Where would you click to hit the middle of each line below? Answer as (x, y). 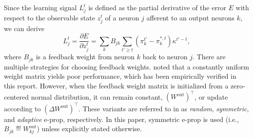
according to (22, 108)
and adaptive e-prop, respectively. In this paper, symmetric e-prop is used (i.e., (121, 119)
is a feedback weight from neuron (85, 57)
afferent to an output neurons (191, 17)
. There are (209, 57)
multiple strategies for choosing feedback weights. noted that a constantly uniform (126, 66)
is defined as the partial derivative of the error (157, 7)
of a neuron (122, 17)
